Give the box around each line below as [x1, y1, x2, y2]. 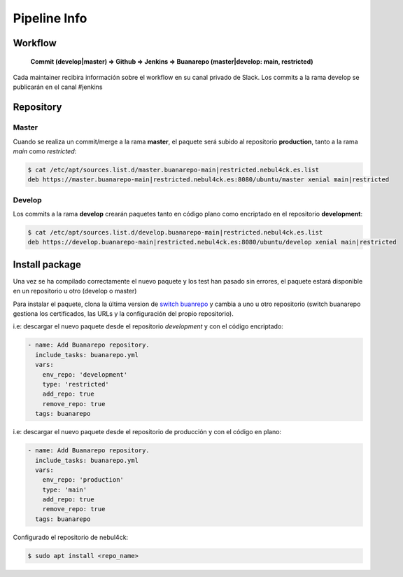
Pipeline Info [13, 11, 87, 26]
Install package [13, 258, 82, 270]
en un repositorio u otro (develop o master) [13, 287, 137, 296]
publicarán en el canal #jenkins [13, 83, 103, 91]
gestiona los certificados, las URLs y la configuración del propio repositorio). [13, 310, 234, 318]
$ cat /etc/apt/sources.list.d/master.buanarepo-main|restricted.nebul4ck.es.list [27, 165, 320, 174]
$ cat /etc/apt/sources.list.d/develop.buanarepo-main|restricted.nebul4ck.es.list [27, 228, 323, 236]
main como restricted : [13, 147, 77, 155]
